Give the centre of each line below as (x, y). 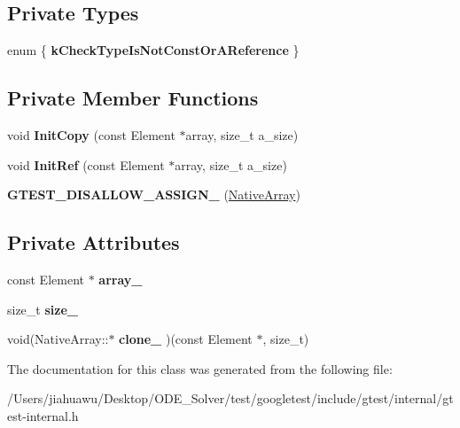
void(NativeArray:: (58, 339)
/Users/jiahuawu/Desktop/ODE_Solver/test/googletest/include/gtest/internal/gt (230, 398)
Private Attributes (94, 242)
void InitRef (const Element (86, 164)
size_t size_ (43, 309)
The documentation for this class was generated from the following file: (200, 368)
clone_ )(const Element (186, 339)
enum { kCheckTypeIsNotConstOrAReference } (153, 50)
